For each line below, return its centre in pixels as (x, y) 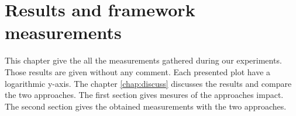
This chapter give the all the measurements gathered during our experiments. (143, 60)
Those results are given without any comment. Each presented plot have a (138, 71)
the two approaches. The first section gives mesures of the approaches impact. (144, 95)
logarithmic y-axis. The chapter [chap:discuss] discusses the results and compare (148, 83)
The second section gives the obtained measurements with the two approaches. (146, 106)
